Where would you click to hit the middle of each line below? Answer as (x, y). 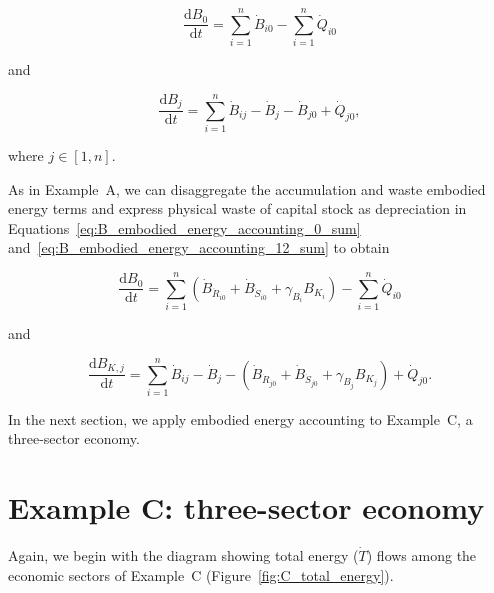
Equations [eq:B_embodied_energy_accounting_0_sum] (184, 227)
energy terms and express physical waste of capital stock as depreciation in (237, 208)
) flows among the (421, 555)
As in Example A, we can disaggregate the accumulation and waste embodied (247, 188)
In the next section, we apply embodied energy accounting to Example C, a (240, 418)
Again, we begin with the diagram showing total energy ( (183, 555)
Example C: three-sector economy (246, 507)
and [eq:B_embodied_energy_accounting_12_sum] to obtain (199, 247)
